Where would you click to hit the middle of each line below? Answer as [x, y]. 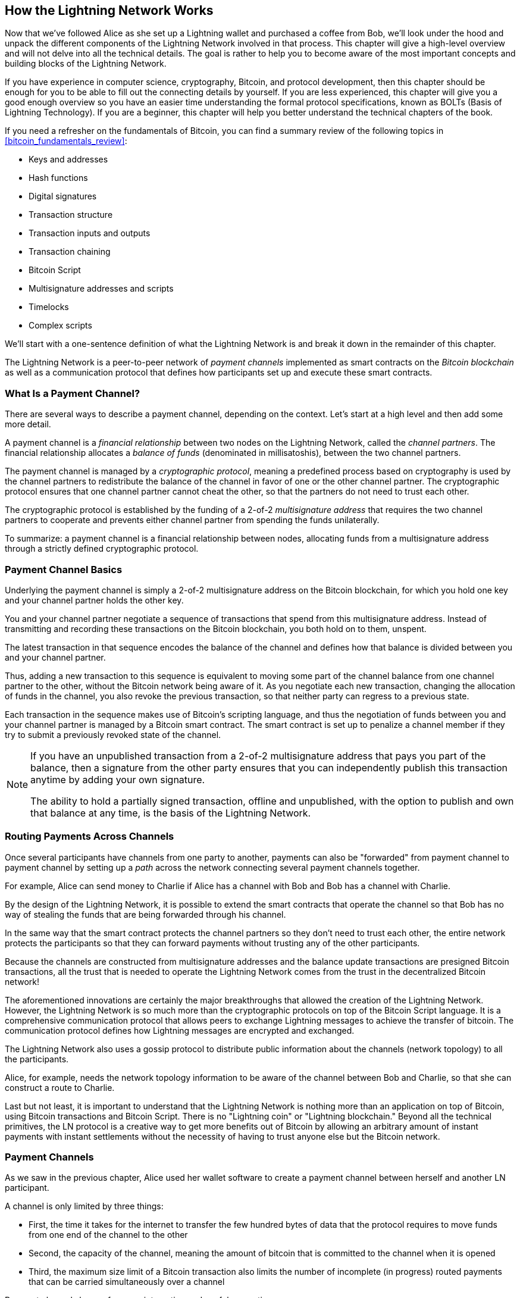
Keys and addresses [68, 159]
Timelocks [49, 307]
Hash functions [58, 178]
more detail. [28, 424]
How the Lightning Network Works [109, 10]
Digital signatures [63, 196]
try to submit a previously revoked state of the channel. [113, 734]
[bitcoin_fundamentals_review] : [66, 141]
